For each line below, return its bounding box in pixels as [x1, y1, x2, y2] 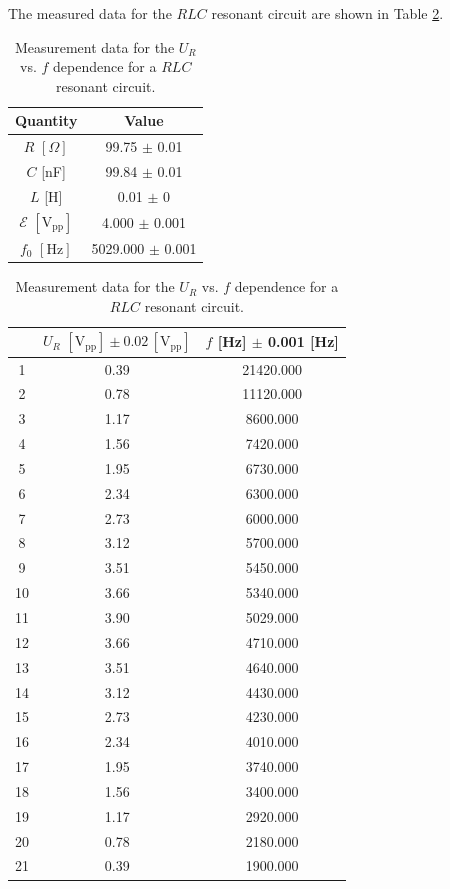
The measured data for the [8, 3, 172, 23]
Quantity [15, 110, 78, 131]
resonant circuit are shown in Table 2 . [211, 3, 444, 23]
